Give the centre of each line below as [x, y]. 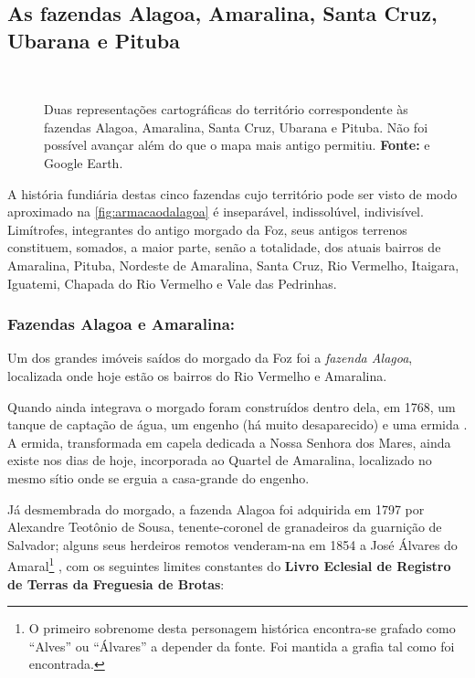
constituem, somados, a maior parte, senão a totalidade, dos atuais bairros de [224, 247]
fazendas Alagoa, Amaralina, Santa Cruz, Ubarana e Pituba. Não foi [236, 127]
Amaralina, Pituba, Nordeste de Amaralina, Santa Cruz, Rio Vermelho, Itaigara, [233, 265]
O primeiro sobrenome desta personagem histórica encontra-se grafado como [242, 628]
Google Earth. [84, 162]
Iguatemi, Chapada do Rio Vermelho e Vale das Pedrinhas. [172, 283]
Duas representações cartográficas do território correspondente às [226, 109]
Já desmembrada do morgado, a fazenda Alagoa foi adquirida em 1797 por [216, 508]
